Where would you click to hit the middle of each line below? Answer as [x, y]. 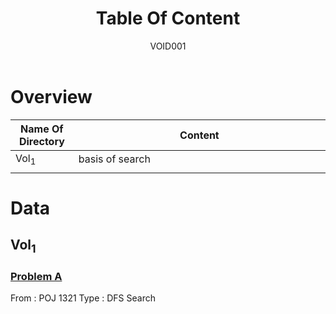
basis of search [114, 159]
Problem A [36, 276]
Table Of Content [168, 18]
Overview [51, 96]
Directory [41, 141]
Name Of [42, 129]
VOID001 [168, 46]
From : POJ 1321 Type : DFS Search [83, 298]
